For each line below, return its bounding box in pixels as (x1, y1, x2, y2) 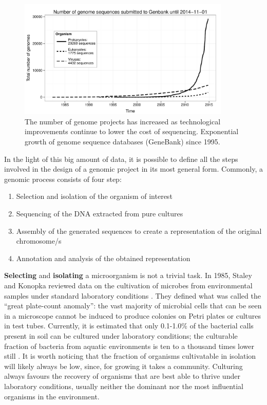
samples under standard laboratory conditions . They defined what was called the (4, 290, 261, 301)
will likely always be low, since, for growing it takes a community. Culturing (4, 360, 243, 371)
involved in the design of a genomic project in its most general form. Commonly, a (4, 163, 263, 174)
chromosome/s (16, 235, 62, 246)
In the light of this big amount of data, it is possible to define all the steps (4, 153, 238, 164)
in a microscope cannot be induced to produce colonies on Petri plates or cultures (4, 310, 261, 321)
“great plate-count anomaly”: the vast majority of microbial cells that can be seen (4, 300, 262, 311)
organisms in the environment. (4, 391, 100, 401)
